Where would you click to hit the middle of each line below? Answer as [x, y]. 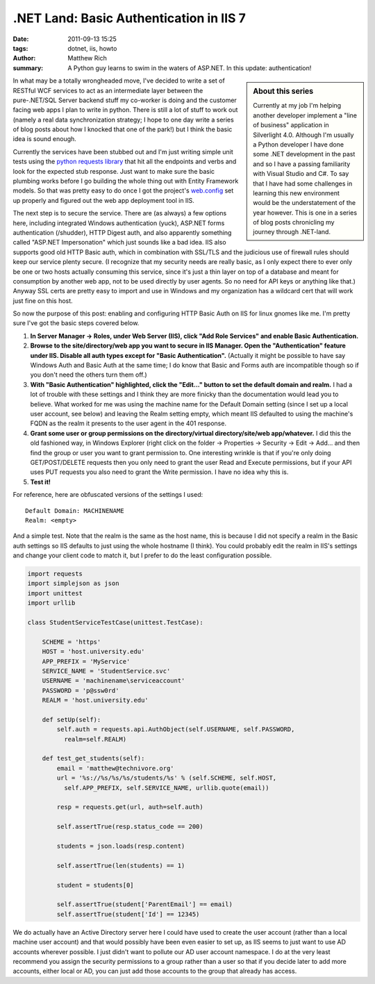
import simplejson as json [73, 583]
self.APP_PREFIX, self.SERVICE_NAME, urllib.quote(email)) [166, 788]
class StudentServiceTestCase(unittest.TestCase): [116, 623]
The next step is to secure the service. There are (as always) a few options [120, 213]
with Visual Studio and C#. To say [301, 174]
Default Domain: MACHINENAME [75, 510]
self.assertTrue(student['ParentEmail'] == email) [144, 904]
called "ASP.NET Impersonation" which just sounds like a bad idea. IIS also [119, 243]
